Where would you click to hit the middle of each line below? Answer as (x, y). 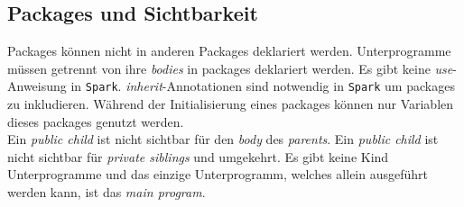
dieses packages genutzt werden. (96, 121)
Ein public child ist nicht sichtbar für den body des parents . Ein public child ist (223, 139)
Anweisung (37, 86)
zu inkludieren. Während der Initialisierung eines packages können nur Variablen (231, 104)
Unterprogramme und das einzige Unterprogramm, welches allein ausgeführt (218, 174)
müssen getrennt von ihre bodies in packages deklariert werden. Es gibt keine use (230, 68)
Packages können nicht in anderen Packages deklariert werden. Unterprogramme (229, 51)
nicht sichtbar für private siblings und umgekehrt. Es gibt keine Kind (198, 156)
